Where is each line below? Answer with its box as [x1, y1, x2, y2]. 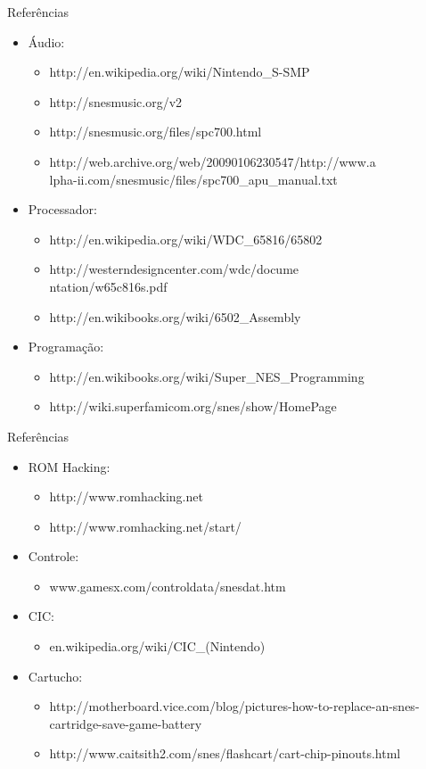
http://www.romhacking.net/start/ [49, 517, 242, 535]
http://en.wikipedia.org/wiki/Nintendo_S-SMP [49, 62, 310, 81]
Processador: [28, 200, 97, 219]
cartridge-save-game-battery [49, 714, 202, 732]
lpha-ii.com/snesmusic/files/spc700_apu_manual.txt [49, 170, 338, 188]
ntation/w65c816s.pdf [49, 277, 168, 295]
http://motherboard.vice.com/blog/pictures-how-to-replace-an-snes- [49, 697, 420, 715]
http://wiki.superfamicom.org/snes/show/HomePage [49, 397, 337, 416]
